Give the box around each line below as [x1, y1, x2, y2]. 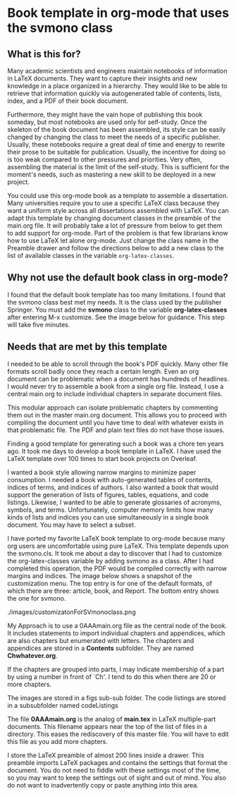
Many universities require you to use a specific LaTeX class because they [7, 199, 220, 207]
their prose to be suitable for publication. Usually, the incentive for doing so [7, 148, 226, 156]
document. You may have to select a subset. [7, 520, 136, 529]
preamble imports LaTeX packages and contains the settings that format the [7, 758, 228, 766]
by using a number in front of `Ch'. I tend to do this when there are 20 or [7, 672, 216, 681]
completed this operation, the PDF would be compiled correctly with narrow [7, 564, 228, 572]
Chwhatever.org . [7, 651, 58, 660]
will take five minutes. [7, 320, 70, 329]
